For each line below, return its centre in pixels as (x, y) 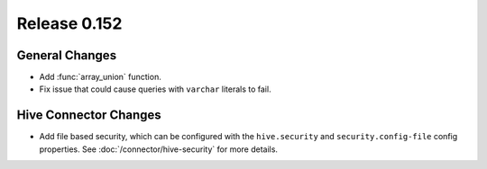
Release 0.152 (69, 23)
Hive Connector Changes (89, 116)
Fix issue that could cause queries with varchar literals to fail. (155, 89)
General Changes (67, 55)
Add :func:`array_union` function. (100, 77)
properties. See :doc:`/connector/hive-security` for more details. (159, 149)
